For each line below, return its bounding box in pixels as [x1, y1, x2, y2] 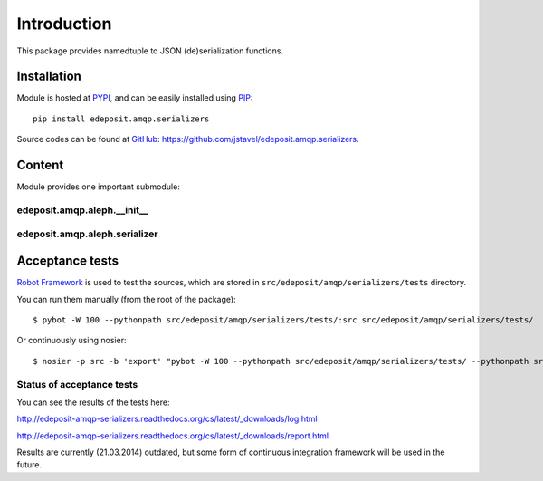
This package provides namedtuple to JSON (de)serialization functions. [16, 45, 284, 56]
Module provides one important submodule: [16, 181, 180, 192]
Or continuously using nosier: [16, 335, 127, 346]
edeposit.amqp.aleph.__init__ [16, 204, 148, 216]
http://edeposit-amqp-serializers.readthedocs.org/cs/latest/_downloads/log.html [16, 413, 318, 425]
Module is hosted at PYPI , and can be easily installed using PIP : [16, 92, 253, 103]
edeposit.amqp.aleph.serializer [16, 227, 158, 240]
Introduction [16, 14, 112, 34]
